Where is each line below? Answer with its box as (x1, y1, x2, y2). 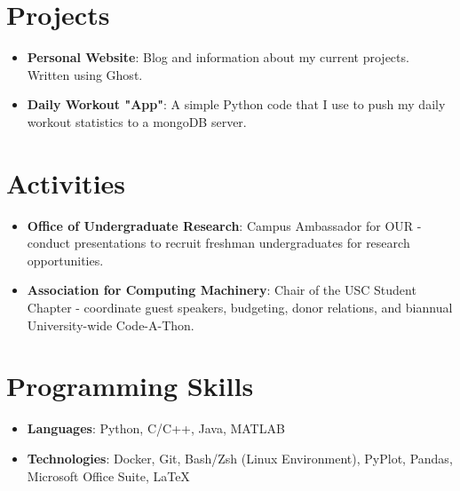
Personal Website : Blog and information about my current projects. (27, 48, 409, 67)
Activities (6, 164, 126, 201)
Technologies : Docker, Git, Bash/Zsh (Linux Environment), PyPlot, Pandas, (27, 448, 453, 467)
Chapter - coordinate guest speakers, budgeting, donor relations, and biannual (27, 298, 453, 316)
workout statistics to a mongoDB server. (27, 112, 247, 131)
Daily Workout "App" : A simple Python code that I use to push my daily (27, 95, 446, 114)
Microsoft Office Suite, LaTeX (27, 466, 190, 485)
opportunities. (27, 250, 104, 269)
